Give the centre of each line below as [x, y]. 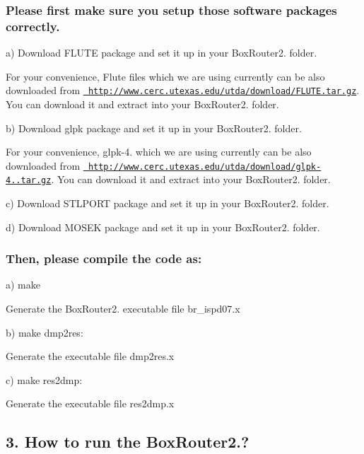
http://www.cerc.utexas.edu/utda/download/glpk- [205, 167]
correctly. [33, 26]
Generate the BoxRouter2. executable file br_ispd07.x [123, 309]
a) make [23, 285]
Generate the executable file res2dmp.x [90, 403]
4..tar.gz [29, 181]
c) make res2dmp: [44, 379]
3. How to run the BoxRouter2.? [128, 442]
